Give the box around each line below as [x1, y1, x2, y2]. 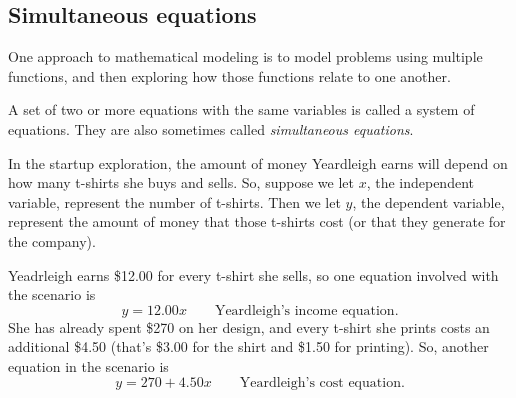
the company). [8, 230, 96, 251]
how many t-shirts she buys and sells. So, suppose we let [8, 172, 354, 193]
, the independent [366, 172, 474, 193]
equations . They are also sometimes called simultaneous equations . [8, 118, 414, 139]
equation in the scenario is [8, 355, 169, 376]
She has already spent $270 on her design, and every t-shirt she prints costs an [8, 316, 490, 337]
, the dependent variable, [352, 191, 505, 212]
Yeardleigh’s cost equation [239, 375, 401, 390]
